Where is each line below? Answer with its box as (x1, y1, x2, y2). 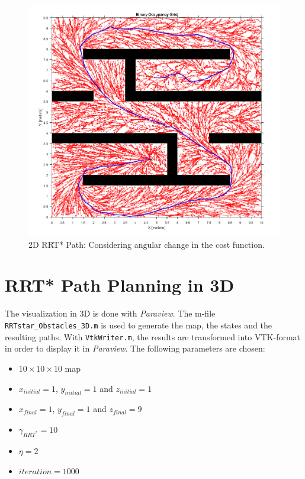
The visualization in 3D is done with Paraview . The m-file (5, 307, 216, 320)
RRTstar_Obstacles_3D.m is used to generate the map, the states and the (5, 319, 272, 331)
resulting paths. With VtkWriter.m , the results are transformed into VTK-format (5, 330, 301, 343)
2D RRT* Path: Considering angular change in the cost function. (28, 238, 265, 250)
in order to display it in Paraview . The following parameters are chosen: (5, 342, 265, 355)
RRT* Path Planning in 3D (5, 273, 235, 297)
